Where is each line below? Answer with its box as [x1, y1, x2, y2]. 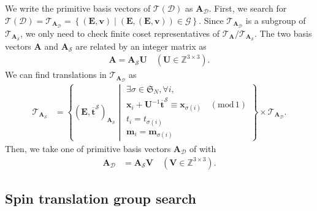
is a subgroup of [245, 13, 306, 26]
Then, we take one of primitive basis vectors [5, 142, 171, 155]
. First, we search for [208, 2, 287, 14]
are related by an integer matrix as [75, 39, 207, 52]
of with [189, 142, 216, 155]
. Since [199, 13, 224, 26]
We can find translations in [5, 68, 107, 81]
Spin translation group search [5, 189, 196, 208]
